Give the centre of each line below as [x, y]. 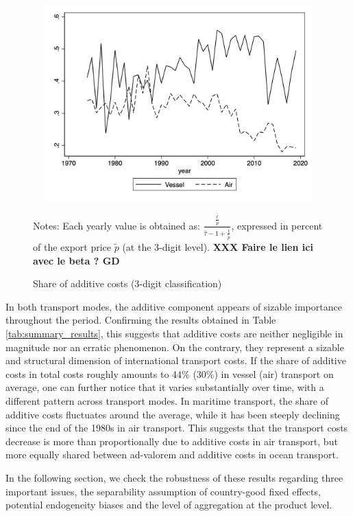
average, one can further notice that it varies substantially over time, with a [165, 387]
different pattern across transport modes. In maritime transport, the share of [167, 400]
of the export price [72, 247]
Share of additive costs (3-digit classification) [127, 283]
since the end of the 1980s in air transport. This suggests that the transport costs [177, 428]
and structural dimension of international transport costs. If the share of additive [176, 360]
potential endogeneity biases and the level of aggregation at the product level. [169, 505]
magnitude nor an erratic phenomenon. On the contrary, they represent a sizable [175, 347]
